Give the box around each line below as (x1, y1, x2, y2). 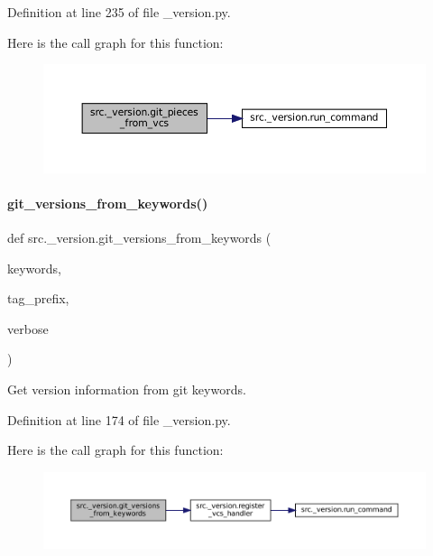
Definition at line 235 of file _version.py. (7, 3, 231, 21)
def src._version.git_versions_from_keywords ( (7, 227, 272, 246)
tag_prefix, (7, 289, 69, 308)
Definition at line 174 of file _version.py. (7, 410, 231, 429)
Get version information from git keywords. (7, 379, 246, 398)
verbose (7, 319, 49, 338)
